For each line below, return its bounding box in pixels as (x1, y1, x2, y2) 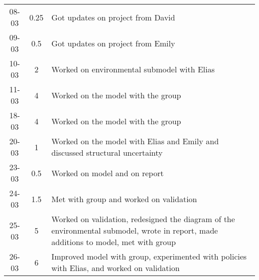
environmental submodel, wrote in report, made (51, 225, 218, 236)
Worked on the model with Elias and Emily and (51, 135, 219, 147)
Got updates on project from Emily (51, 37, 175, 49)
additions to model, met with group (51, 236, 176, 248)
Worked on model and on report (51, 167, 164, 179)
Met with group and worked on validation (51, 193, 197, 205)
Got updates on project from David (51, 11, 175, 23)
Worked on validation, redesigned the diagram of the (51, 213, 235, 225)
